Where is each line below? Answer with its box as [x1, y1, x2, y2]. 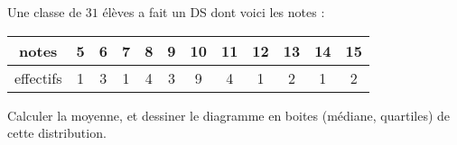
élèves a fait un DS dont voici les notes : [102, 3, 325, 21]
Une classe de [7, 3, 82, 21]
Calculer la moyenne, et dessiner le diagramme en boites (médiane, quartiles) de [7, 105, 451, 124]
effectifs [14, 67, 62, 88]
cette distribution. [7, 123, 107, 142]
